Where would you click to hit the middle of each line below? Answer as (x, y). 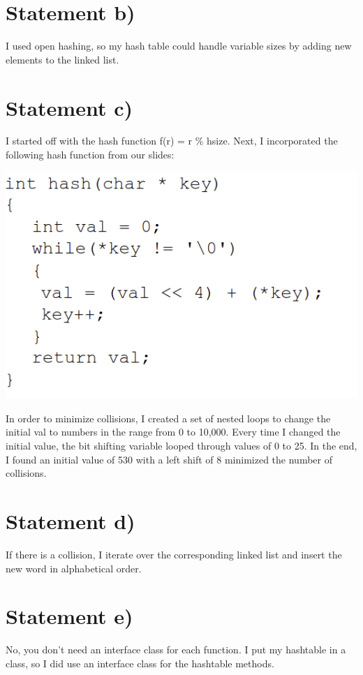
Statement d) (71, 521)
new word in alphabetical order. (74, 568)
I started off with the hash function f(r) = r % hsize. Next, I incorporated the (172, 141)
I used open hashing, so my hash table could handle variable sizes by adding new (179, 46)
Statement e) (69, 616)
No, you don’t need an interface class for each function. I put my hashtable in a (176, 650)
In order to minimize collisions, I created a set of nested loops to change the (168, 418)
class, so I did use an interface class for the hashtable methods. (140, 663)
